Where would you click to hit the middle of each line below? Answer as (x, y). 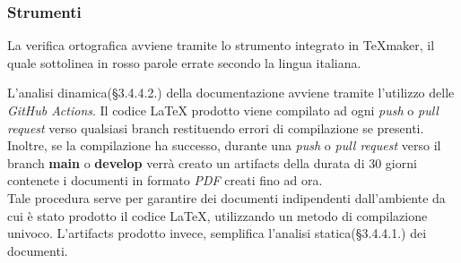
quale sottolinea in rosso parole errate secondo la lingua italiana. (184, 62)
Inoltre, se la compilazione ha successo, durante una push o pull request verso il (224, 145)
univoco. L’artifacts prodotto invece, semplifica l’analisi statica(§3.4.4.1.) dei (217, 233)
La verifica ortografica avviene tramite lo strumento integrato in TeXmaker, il (221, 45)
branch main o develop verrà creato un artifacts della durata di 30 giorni (212, 162)
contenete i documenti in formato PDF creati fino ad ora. (165, 180)
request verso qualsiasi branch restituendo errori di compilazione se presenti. (216, 127)
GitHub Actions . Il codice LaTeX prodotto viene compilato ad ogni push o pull (223, 110)
